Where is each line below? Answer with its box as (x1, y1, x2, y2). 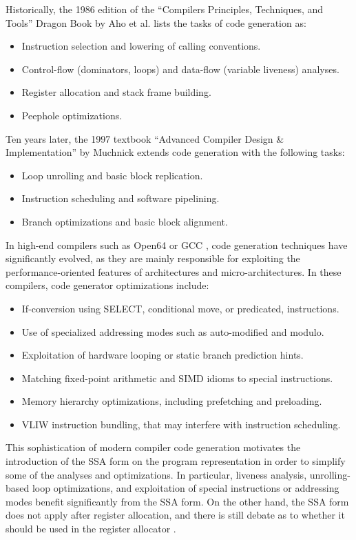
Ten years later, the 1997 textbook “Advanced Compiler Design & (6, 131, 284, 146)
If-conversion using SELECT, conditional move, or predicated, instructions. (21, 301, 339, 315)
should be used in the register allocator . (6, 521, 176, 536)
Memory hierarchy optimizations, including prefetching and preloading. (21, 394, 322, 408)
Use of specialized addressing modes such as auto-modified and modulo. (21, 324, 324, 339)
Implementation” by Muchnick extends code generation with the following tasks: (6, 145, 345, 159)
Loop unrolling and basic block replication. (21, 168, 203, 182)
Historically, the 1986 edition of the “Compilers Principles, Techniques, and (6, 2, 324, 16)
